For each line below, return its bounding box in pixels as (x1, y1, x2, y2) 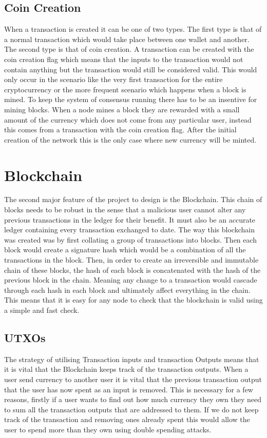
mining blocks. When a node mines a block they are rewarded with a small (4, 104, 240, 114)
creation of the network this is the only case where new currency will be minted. (4, 134, 257, 145)
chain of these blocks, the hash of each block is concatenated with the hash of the (4, 264, 261, 275)
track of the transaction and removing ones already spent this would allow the (4, 414, 250, 425)
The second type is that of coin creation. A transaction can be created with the (4, 44, 254, 54)
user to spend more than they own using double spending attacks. (4, 424, 212, 434)
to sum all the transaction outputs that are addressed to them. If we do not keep (4, 404, 259, 414)
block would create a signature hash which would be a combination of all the (4, 244, 246, 255)
